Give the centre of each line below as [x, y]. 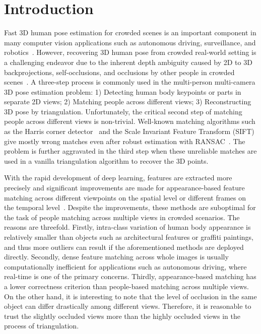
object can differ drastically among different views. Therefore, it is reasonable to [128, 306]
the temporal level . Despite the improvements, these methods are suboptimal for [130, 207]
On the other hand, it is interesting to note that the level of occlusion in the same [130, 296]
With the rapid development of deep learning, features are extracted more [118, 178]
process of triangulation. [42, 326]
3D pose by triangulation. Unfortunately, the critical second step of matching [123, 111]
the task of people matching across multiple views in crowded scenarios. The [122, 217]
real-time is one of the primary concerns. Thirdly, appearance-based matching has [130, 276]
